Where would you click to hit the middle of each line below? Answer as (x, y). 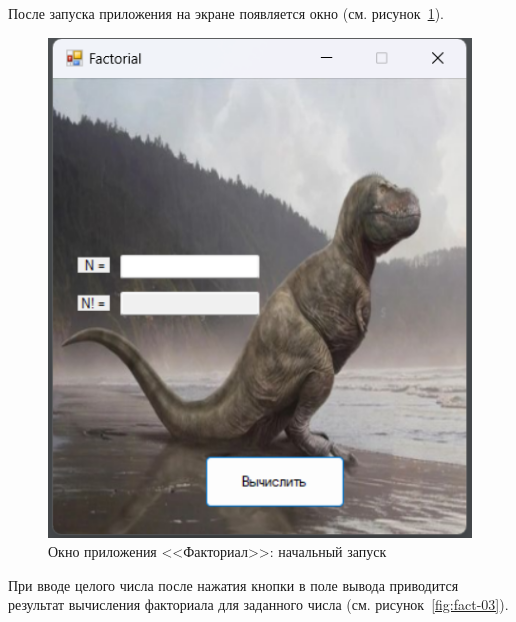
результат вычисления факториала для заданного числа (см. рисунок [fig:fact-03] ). (258, 604)
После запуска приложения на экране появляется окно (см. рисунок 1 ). (226, 13)
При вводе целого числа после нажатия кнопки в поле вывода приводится (233, 584)
